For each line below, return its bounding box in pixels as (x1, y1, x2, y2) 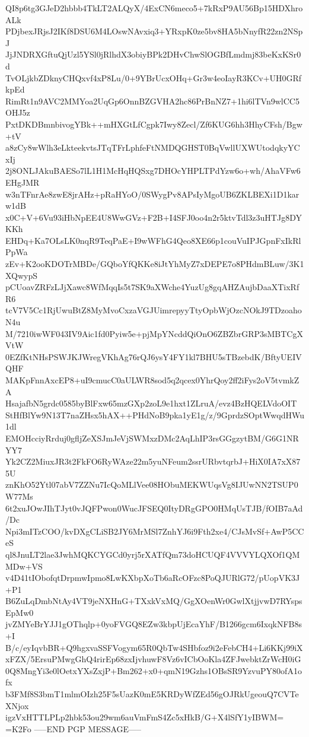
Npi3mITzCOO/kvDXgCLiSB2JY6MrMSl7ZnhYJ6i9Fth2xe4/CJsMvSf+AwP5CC (5, 525, 304, 537)
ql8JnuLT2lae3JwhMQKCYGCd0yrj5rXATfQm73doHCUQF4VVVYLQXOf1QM (5, 548, 300, 560)
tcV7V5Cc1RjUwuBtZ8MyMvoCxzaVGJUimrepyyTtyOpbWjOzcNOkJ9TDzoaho (5, 304, 302, 316)
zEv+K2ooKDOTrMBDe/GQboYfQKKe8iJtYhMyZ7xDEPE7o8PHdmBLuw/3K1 (5, 258, 304, 270)
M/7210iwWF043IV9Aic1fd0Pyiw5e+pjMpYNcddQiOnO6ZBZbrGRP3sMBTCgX (5, 327, 303, 339)
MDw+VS (5, 560, 43, 572)
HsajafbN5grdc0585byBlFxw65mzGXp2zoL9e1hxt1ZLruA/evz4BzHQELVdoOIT (5, 397, 297, 409)
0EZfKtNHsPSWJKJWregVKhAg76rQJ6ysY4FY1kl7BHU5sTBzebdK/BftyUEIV (5, 350, 302, 363)
